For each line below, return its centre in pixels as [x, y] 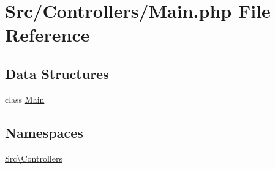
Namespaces [44, 132]
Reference [47, 35]
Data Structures [57, 73]
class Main [25, 99]
